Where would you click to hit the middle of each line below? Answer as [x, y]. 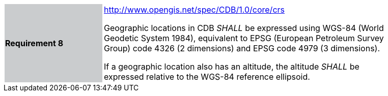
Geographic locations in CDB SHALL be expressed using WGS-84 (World [244, 28]
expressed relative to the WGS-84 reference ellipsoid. [207, 77]
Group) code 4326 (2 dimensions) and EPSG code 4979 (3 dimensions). [242, 48]
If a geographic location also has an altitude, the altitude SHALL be [232, 67]
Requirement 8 [34, 43]
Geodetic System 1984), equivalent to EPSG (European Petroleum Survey [244, 38]
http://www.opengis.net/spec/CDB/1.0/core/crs [194, 10]
